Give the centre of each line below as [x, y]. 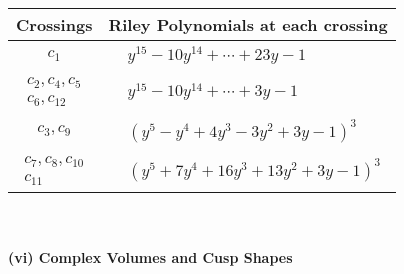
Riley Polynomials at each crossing [248, 24]
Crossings [54, 24]
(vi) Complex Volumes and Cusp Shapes [150, 257]
